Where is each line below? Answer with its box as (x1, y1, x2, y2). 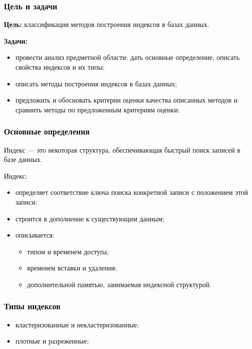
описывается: (15, 230, 55, 240)
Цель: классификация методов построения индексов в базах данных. (4, 19, 209, 29)
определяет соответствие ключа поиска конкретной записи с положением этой (15, 187, 248, 197)
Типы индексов (4, 300, 61, 312)
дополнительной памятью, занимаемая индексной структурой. (27, 279, 211, 289)
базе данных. (4, 154, 43, 164)
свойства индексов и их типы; (15, 62, 105, 72)
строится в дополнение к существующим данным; (15, 213, 164, 223)
